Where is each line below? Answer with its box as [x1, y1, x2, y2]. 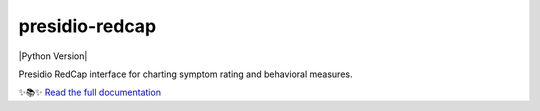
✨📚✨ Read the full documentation [18, 86, 162, 99]
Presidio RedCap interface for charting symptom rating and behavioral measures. [18, 68, 353, 80]
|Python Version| [18, 50, 88, 62]
